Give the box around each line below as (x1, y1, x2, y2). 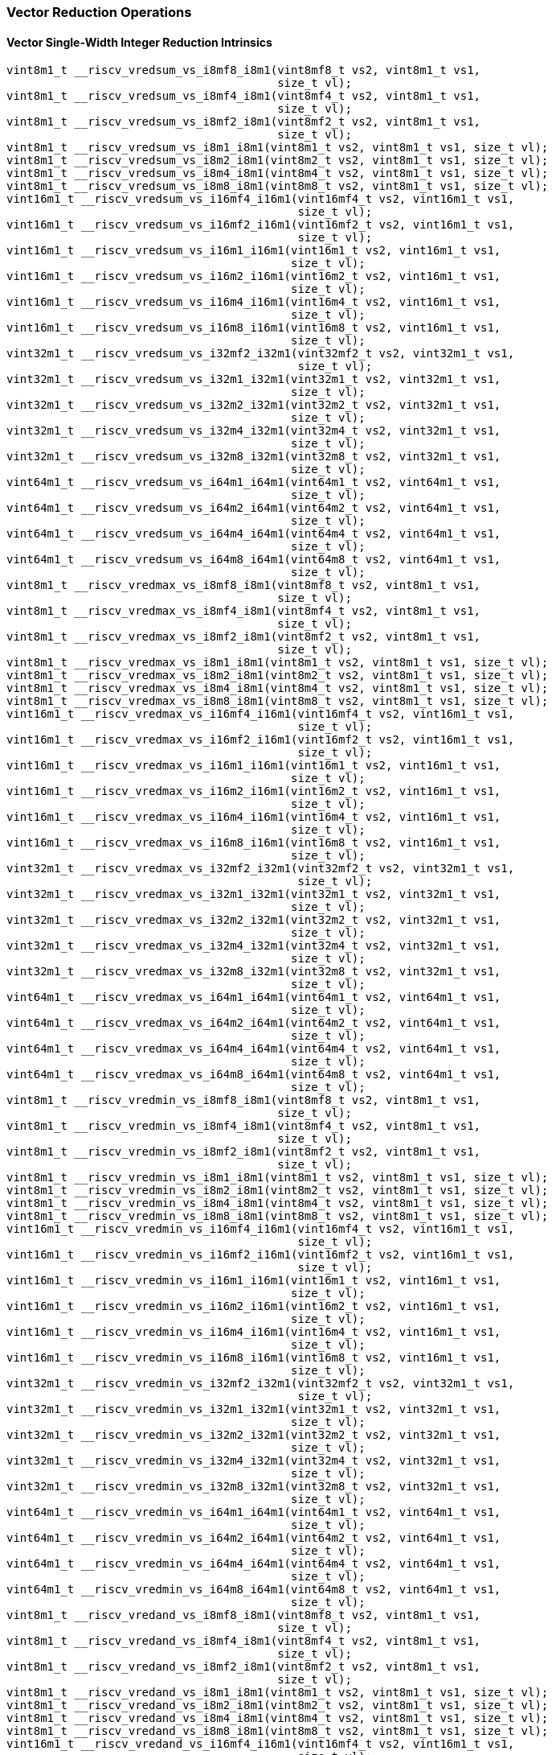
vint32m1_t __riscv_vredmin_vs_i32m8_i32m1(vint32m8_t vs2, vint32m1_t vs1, (6, 1480, 501, 1493)
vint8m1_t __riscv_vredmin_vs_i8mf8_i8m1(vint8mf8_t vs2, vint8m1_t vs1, (6, 1094, 481, 1107)
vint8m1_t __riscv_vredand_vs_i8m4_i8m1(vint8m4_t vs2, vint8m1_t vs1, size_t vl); (6, 1712, 549, 1725)
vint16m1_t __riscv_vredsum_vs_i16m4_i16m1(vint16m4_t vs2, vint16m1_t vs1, (6, 295, 501, 309)
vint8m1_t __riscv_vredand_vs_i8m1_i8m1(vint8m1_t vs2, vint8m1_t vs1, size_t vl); (6, 1686, 549, 1699)
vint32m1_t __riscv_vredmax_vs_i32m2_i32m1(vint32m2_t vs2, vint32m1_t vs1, (6, 913, 501, 927)
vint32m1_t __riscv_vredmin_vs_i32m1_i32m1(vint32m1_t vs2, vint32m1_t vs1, (6, 1403, 501, 1416)
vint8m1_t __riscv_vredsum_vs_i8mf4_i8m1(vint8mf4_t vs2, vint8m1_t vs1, (6, 89, 481, 103)
